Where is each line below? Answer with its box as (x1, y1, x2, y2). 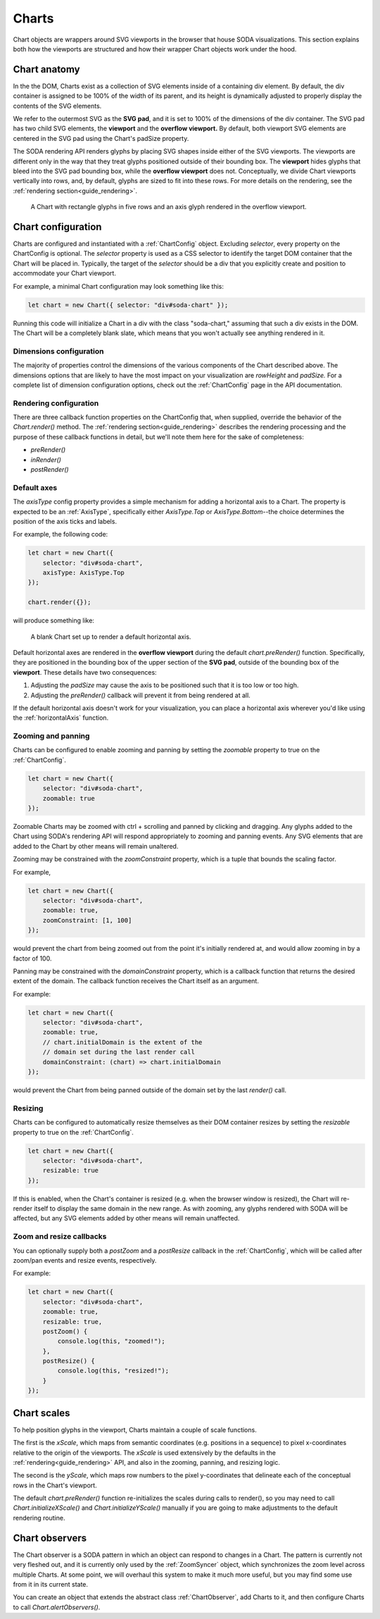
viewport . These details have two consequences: (13, 668, 158, 676)
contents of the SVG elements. (13, 101, 102, 110)
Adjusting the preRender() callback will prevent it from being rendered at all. (30, 691, 251, 699)
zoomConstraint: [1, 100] (42, 916, 132, 924)
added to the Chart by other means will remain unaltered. (13, 842, 179, 850)
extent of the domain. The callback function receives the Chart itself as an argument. (13, 977, 260, 985)
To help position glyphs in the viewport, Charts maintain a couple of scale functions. (13, 1425, 257, 1434)
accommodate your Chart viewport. (13, 269, 116, 277)
